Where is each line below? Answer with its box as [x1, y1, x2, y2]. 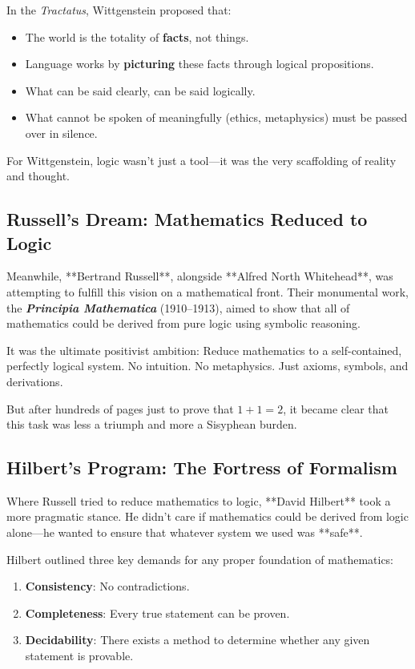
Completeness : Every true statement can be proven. [25, 604, 290, 621]
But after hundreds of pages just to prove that [6, 400, 234, 417]
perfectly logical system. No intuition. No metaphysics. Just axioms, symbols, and [6, 357, 409, 374]
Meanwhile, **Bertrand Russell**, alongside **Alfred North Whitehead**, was [6, 268, 393, 284]
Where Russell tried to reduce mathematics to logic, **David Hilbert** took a [6, 492, 391, 509]
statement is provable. [25, 647, 134, 664]
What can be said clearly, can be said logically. [25, 82, 256, 99]
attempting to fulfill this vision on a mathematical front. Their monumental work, [6, 283, 409, 300]
